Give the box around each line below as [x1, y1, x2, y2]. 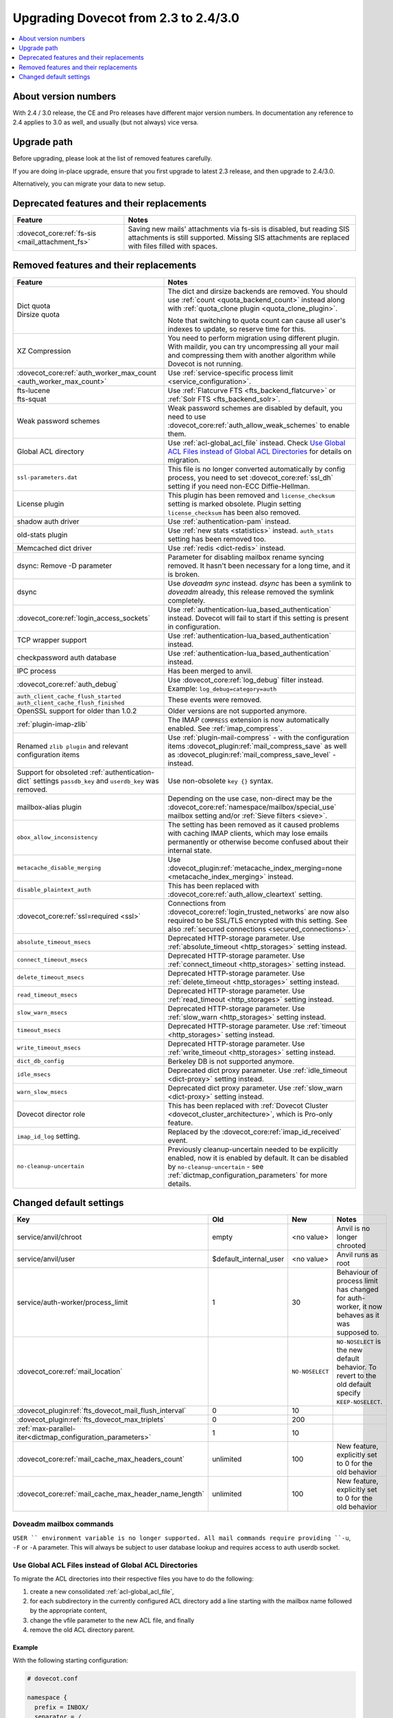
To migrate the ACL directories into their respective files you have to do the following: [12, 1574, 254, 1583]
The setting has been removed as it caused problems [167, 820, 340, 829]
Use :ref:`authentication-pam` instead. [167, 516, 291, 526]
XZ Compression [16, 346, 71, 355]
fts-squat [16, 394, 47, 403]
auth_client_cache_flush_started [16, 693, 121, 700]
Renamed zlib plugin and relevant [16, 741, 129, 750]
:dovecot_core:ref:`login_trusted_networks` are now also [167, 907, 350, 917]
